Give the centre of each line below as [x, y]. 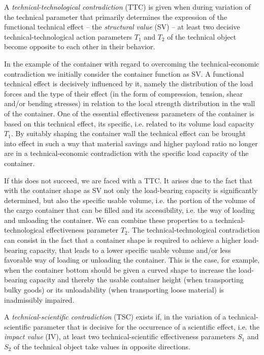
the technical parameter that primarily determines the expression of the [116, 17]
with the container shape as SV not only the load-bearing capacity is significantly [131, 190]
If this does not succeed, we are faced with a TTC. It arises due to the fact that [128, 180]
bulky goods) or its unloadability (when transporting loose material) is [114, 290]
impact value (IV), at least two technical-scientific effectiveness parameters [120, 336]
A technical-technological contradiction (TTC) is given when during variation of [127, 7]
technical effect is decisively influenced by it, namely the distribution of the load [129, 84]
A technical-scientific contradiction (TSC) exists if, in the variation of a [115, 317]
